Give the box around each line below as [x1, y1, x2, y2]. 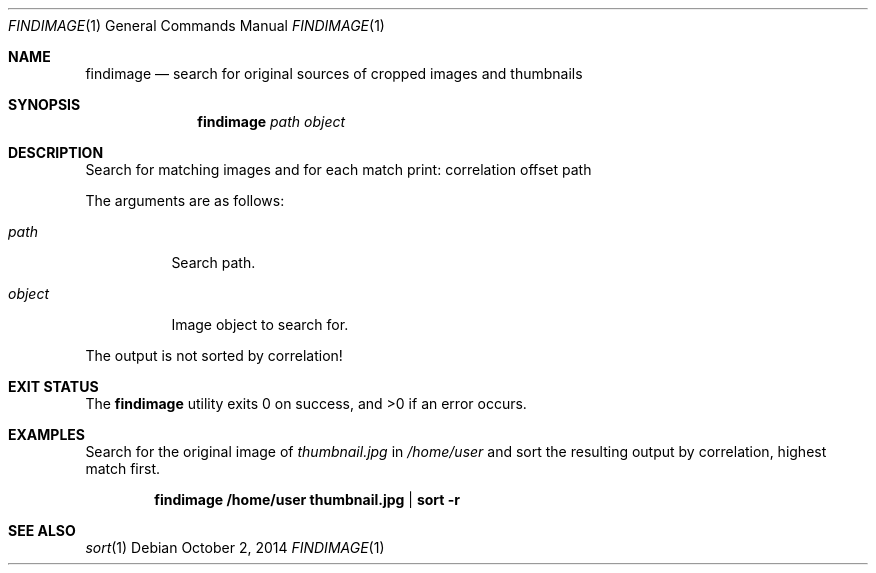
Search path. [171, 254, 256, 271]
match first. [85, 460, 161, 477]
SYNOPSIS [8, 96, 81, 113]
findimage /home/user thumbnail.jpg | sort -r [154, 491, 461, 508]
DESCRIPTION [8, 144, 104, 161]
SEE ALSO [8, 522, 76, 539]
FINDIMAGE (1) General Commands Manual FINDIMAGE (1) [8, 17, 385, 34]
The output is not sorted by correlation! [85, 347, 343, 364]
